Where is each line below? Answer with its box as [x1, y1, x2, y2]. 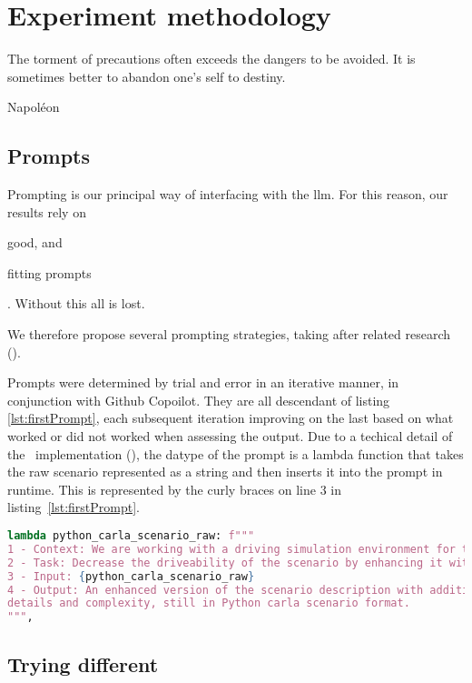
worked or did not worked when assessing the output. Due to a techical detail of [7, 427, 453, 446]
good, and [7, 233, 63, 252]
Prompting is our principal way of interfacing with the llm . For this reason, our [7, 185, 448, 204]
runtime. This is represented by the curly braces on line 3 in [7, 479, 341, 498]
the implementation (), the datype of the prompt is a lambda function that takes [7, 444, 464, 463]
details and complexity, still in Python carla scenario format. [7, 597, 410, 610]
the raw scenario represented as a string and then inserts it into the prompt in [7, 462, 443, 481]
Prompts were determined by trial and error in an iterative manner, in [7, 373, 399, 392]
